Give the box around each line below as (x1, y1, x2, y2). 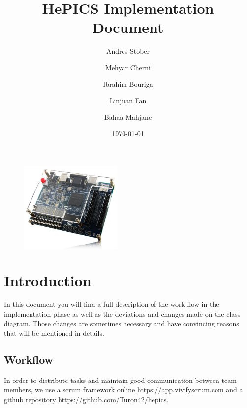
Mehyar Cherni (105, 62, 151, 72)
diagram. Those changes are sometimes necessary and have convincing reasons (4, 318, 239, 328)
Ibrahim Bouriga (103, 79, 153, 89)
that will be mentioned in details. (4, 327, 104, 338)
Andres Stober (106, 46, 150, 56)
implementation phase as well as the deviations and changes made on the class (4, 308, 241, 319)
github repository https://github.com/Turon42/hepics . (4, 394, 169, 404)
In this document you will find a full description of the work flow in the (4, 299, 219, 309)
